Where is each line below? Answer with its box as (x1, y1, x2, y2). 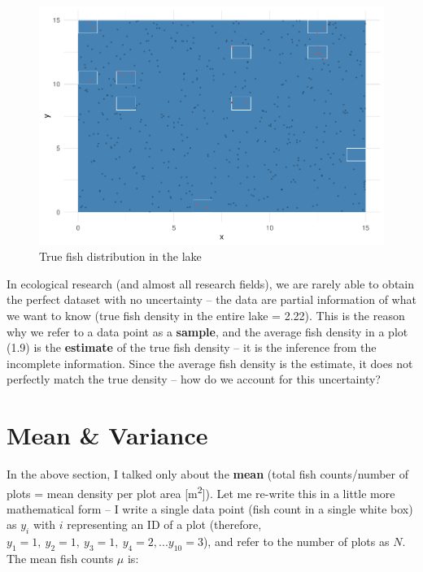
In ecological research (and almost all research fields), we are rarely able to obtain (7, 275, 415, 292)
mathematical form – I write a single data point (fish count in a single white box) (7, 500, 413, 517)
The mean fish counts (7, 550, 114, 567)
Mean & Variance (7, 418, 208, 452)
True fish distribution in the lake (39, 248, 202, 265)
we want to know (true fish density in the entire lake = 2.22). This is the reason (7, 306, 405, 323)
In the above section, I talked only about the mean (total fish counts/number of (7, 466, 409, 482)
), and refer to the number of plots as (203, 533, 390, 550)
